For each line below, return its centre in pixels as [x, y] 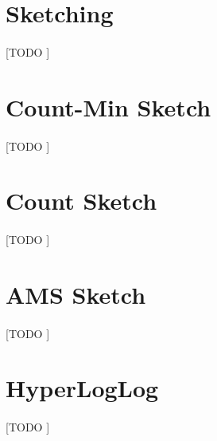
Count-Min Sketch [108, 106]
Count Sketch [81, 201]
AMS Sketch [76, 294]
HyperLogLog [82, 388]
